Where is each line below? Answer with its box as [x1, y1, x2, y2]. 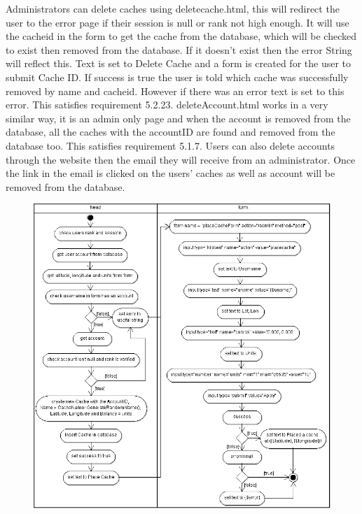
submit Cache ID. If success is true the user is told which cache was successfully [6, 69, 349, 84]
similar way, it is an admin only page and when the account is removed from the [6, 110, 351, 125]
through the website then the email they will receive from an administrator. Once [6, 152, 356, 166]
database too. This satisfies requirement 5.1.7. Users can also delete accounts [6, 138, 335, 152]
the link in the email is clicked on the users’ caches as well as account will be [6, 166, 335, 180]
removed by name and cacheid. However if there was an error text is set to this [6, 83, 344, 98]
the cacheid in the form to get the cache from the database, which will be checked [6, 29, 356, 43]
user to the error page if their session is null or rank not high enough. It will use [6, 15, 349, 29]
